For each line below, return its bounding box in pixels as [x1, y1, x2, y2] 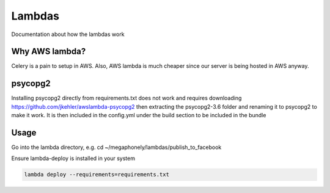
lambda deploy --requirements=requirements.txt [24, 171, 169, 178]
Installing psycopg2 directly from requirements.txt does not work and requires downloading [11, 95, 242, 102]
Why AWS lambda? [11, 46, 86, 57]
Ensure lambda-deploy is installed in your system [11, 155, 136, 162]
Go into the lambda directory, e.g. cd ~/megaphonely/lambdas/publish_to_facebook [11, 144, 222, 151]
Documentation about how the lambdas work [11, 31, 125, 38]
